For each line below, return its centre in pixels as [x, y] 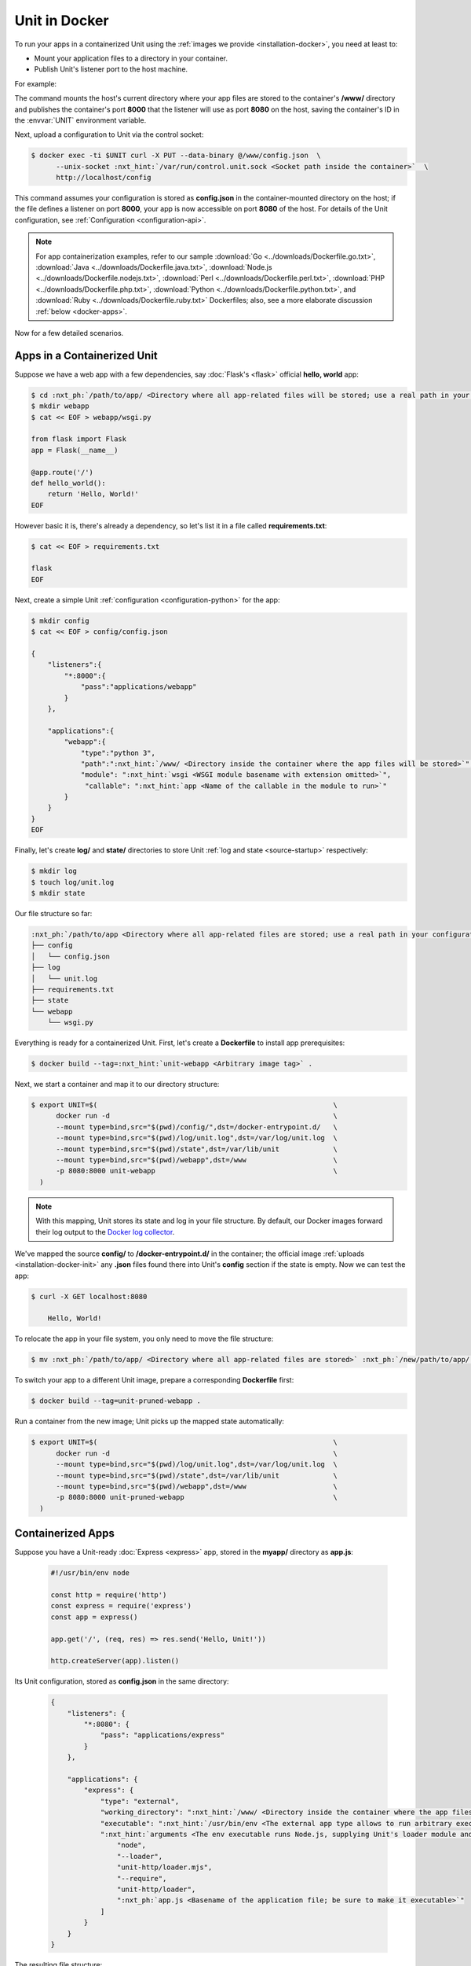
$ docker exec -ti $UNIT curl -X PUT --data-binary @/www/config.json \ [176, 156]
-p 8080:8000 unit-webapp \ [197, 1171]
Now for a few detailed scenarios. [69, 333]
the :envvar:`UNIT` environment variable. [80, 120]
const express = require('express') [121, 1606]
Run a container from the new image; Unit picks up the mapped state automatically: [149, 1421]
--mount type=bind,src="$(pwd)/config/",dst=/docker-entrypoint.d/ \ [197, 1127]
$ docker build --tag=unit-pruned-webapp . [116, 1401]
